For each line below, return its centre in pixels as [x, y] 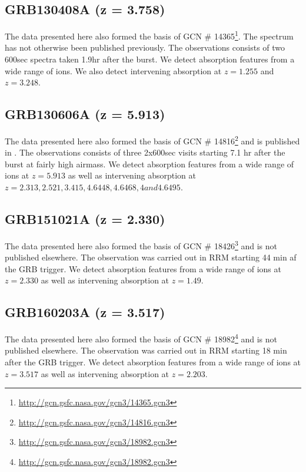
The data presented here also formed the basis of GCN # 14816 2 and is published [152, 140]
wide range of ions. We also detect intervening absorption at [113, 70]
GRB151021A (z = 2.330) [85, 219]
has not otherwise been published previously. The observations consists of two [145, 47]
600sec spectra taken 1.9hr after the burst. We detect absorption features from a [150, 59]
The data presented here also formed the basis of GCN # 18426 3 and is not [141, 245]
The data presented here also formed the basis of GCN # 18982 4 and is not [141, 338]
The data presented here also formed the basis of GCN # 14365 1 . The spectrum [149, 35]
